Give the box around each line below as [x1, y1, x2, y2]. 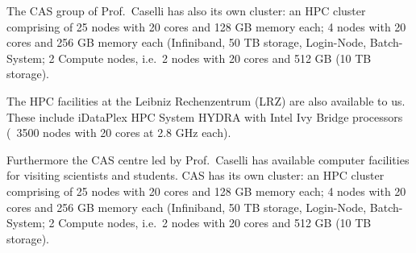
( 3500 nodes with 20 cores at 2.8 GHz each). [6, 124, 231, 141]
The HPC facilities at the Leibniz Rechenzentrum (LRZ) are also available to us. [6, 92, 406, 109]
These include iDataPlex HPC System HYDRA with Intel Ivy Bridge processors [6, 108, 403, 125]
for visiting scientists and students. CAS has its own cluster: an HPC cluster [6, 167, 385, 184]
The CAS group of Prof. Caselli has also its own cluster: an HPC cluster [6, 2, 366, 19]
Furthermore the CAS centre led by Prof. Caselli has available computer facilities [6, 151, 410, 168]
